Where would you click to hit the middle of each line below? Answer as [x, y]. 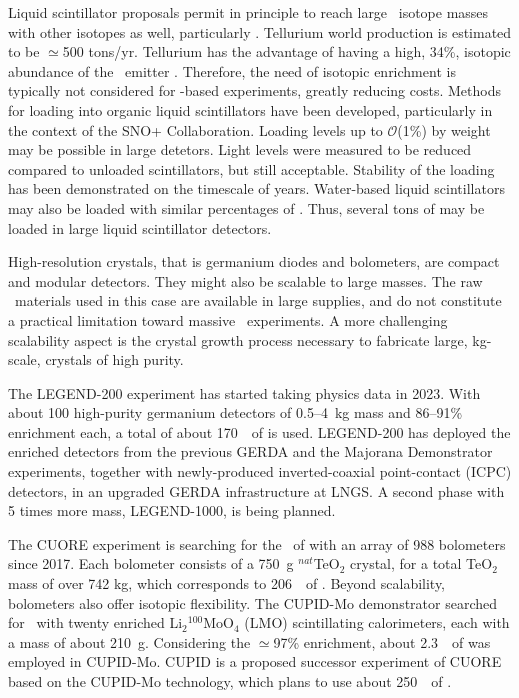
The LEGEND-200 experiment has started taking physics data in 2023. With [244, 392]
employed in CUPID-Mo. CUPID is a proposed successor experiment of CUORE [255, 661]
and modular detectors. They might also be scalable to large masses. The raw [245, 280]
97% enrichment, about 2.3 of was [382, 641]
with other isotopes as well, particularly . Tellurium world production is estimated [260, 31]
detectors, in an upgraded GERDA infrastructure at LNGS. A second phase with [256, 490]
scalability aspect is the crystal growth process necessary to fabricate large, [238, 339]
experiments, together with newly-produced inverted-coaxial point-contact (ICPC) [260, 471]
